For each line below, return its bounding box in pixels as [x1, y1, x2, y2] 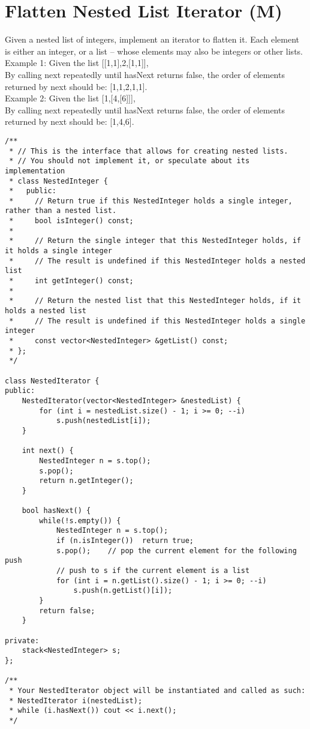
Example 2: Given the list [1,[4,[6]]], [5, 92, 136, 104]
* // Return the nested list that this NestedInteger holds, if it [9, 296, 301, 305]
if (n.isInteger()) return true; [56, 536, 194, 545]
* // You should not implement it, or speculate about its [9, 157, 250, 166]
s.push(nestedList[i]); [56, 416, 151, 425]
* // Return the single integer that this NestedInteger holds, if [9, 236, 301, 245]
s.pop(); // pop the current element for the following [56, 546, 297, 555]
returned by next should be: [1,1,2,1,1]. [5, 80, 148, 92]
